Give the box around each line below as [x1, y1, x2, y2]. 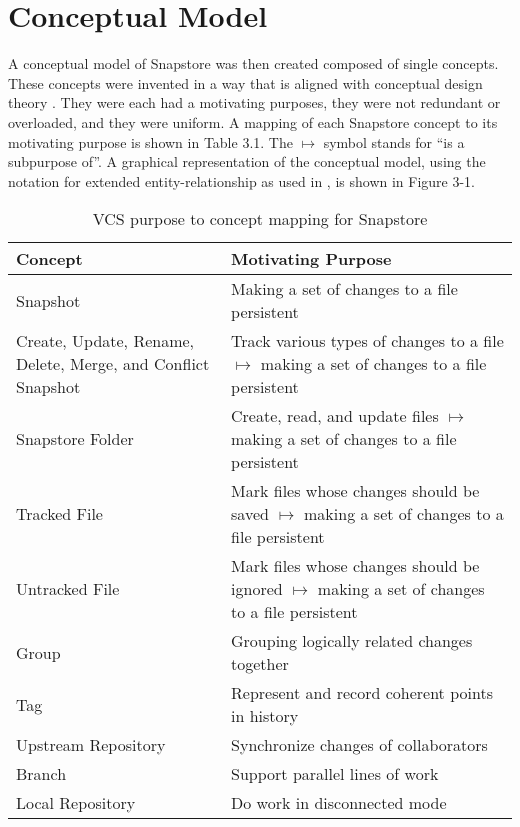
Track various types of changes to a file [231, 329, 504, 353]
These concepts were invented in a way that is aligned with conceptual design [8, 72, 483, 93]
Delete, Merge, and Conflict [16, 352, 210, 376]
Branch [16, 762, 67, 786]
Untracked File [16, 577, 120, 601]
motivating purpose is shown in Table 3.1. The [8, 131, 293, 152]
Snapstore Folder [16, 427, 134, 451]
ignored [231, 577, 283, 601]
